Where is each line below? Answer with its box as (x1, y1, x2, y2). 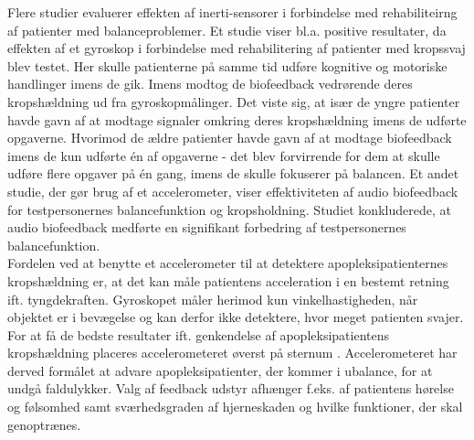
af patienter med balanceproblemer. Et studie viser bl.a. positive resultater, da (7, 20, 447, 39)
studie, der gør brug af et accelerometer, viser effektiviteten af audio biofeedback (7, 181, 458, 200)
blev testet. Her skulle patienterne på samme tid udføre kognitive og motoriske (7, 56, 448, 75)
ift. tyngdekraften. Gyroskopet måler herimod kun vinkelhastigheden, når (7, 289, 418, 308)
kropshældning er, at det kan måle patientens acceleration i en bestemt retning (7, 271, 449, 290)
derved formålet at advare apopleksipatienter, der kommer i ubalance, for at (7, 360, 433, 380)
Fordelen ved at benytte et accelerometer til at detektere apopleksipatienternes (7, 253, 448, 273)
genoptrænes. (7, 414, 81, 434)
